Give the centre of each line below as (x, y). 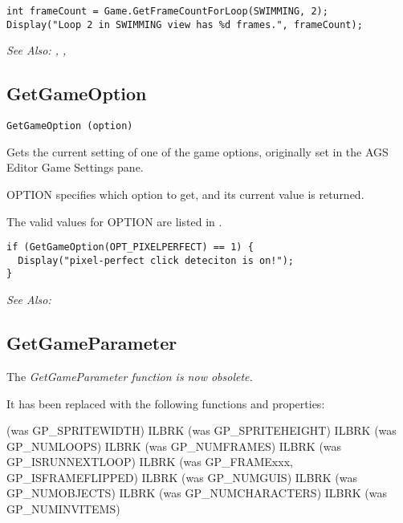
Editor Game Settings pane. (75, 167)
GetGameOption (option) (70, 126)
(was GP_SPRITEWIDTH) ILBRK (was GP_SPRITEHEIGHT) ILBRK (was (201, 430)
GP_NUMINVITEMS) (63, 509)
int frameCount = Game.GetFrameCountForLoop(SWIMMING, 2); (167, 11)
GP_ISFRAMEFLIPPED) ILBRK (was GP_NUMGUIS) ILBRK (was (182, 477)
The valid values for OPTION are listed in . (114, 221)
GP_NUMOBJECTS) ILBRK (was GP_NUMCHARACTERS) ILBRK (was (197, 493)
